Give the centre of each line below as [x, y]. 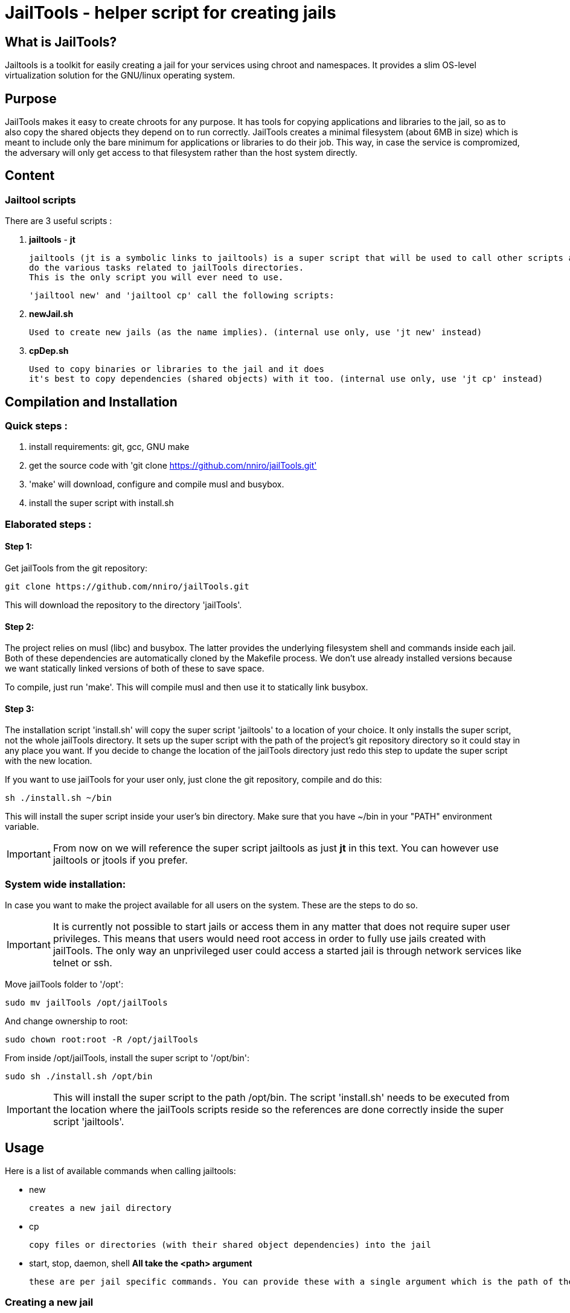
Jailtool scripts [40, 200]
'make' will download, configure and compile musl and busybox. [157, 484]
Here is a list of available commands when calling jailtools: [120, 1171]
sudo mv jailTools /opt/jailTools [86, 1003]
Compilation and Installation [91, 402]
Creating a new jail [49, 1302]
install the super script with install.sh [101, 503]
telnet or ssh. [82, 963]
